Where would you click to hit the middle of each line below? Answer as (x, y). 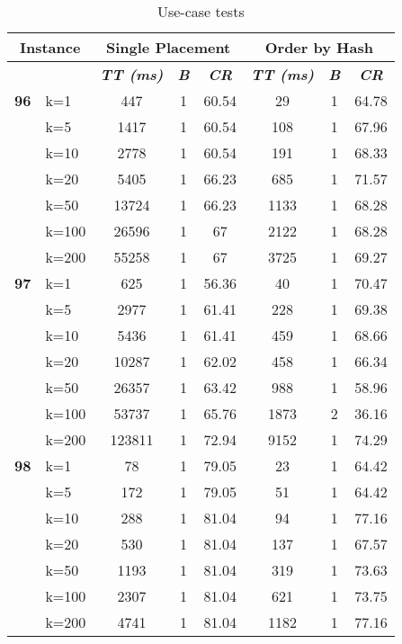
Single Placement (169, 47)
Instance (50, 47)
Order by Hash (319, 47)
